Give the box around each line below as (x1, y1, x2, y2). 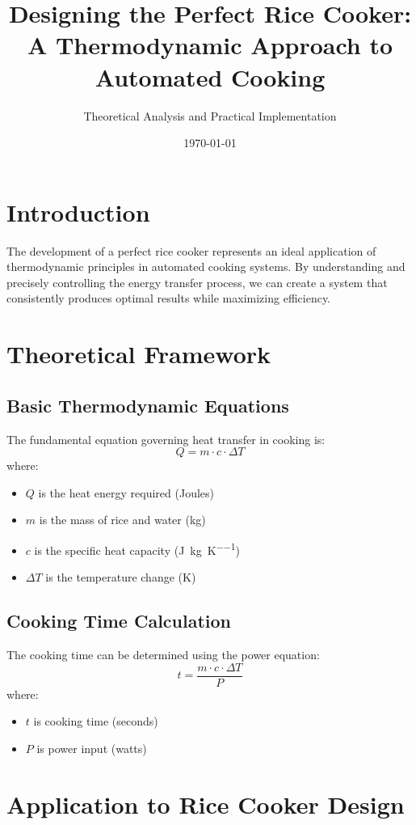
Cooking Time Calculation (6, 608, 232, 633)
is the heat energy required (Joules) (38, 484, 214, 501)
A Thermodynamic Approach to (27, 28, 393, 61)
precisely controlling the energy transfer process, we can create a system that (6, 273, 388, 290)
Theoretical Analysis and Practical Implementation (83, 107, 337, 124)
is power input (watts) (36, 739, 147, 756)
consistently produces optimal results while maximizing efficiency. (6, 290, 331, 307)
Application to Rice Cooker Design (6, 787, 405, 820)
